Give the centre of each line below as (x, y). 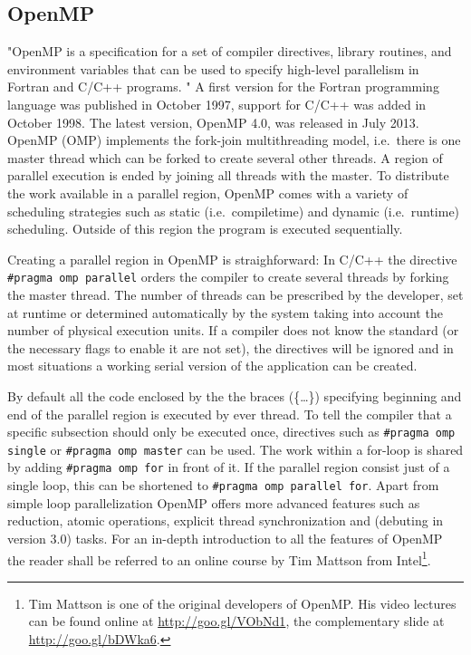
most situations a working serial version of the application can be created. (212, 366)
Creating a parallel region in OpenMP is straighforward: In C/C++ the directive (232, 259)
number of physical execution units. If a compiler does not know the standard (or (233, 330)
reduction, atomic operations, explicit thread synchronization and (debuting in (226, 520)
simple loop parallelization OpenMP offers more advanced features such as (214, 502)
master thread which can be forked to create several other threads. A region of (225, 157)
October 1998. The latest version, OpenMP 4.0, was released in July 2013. (213, 122)
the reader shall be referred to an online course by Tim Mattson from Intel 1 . (219, 558)
